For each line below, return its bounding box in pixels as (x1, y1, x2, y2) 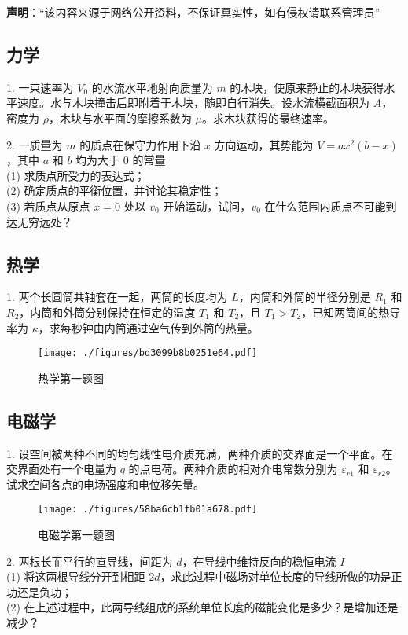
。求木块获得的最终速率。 (202, 109, 335, 126)
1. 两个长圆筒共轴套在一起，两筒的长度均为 (6, 288, 228, 305)
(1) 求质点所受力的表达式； (6, 167, 145, 183)
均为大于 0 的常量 (75, 152, 166, 168)
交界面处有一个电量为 (6, 461, 116, 477)
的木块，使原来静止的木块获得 (230, 79, 384, 95)
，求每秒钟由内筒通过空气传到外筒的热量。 (38, 319, 259, 336)
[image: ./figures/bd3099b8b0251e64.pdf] (38, 347, 258, 359)
